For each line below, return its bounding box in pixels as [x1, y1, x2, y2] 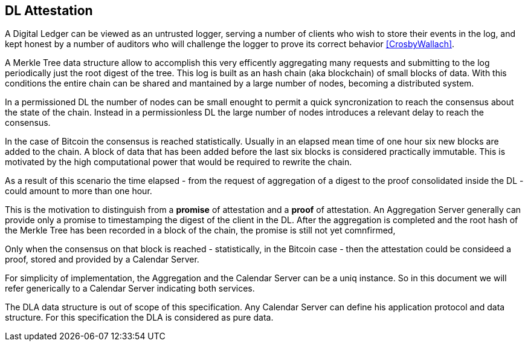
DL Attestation [5, 3, 93, 18]
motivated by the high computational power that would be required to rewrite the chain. [5, 157, 352, 168]
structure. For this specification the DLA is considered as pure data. [5, 312, 274, 323]
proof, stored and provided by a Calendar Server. [5, 254, 199, 265]
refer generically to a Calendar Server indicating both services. [5, 283, 255, 294]
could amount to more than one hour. [5, 186, 152, 197]
